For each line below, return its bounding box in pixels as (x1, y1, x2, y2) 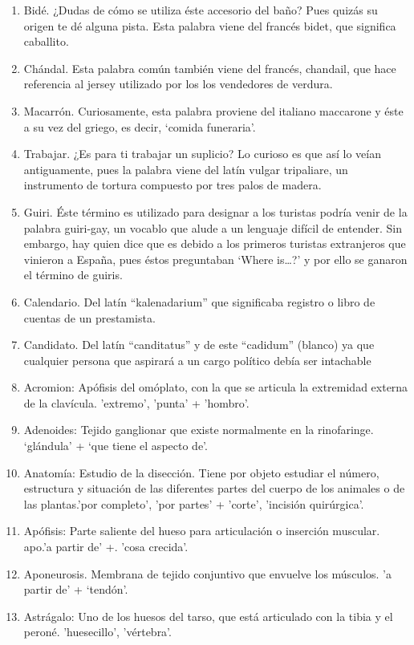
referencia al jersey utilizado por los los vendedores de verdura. (23, 75, 333, 92)
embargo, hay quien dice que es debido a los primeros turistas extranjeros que (23, 235, 406, 252)
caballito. (23, 33, 69, 50)
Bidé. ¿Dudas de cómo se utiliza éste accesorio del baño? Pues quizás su (23, 2, 378, 18)
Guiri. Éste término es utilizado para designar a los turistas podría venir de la (23, 203, 408, 220)
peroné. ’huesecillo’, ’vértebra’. (23, 623, 172, 640)
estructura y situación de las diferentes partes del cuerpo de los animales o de (23, 480, 405, 497)
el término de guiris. (23, 266, 123, 283)
